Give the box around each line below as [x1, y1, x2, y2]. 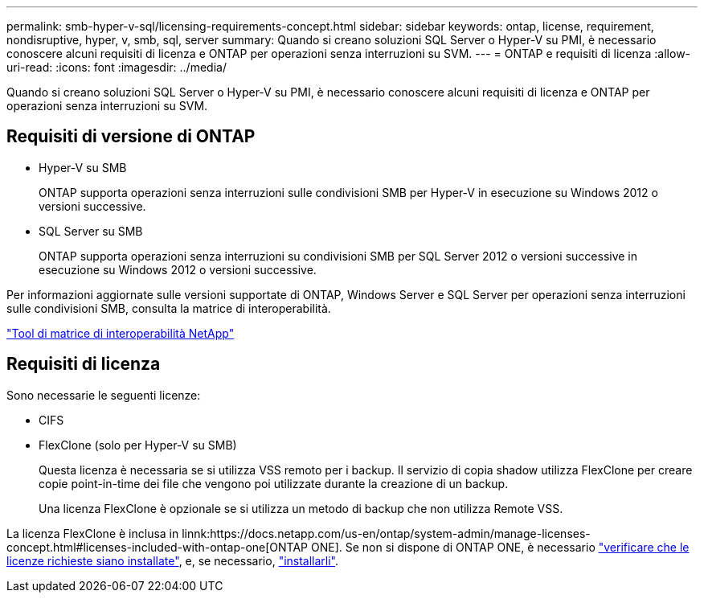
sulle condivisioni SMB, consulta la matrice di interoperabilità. [6, 301, 331, 315]
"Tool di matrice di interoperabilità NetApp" [6, 326, 235, 340]
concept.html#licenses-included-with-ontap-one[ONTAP [6, 540, 309, 554]
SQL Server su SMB [39, 224, 143, 238]
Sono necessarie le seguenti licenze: [6, 388, 201, 402]
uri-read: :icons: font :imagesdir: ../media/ [6, 60, 227, 74]
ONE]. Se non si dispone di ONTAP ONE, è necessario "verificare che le [310, 540, 690, 554]
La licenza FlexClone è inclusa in [6, 526, 179, 540]
